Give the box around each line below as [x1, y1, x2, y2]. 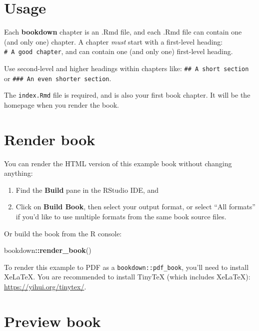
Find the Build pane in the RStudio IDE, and [15, 184, 159, 195]
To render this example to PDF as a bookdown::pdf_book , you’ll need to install [4, 261, 249, 272]
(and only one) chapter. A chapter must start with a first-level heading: [4, 36, 223, 47]
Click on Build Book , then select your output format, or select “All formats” [15, 201, 255, 212]
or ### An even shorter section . [4, 73, 111, 83]
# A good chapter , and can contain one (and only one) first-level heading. [4, 46, 233, 57]
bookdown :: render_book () [4, 245, 91, 255]
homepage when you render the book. [4, 99, 119, 110]
